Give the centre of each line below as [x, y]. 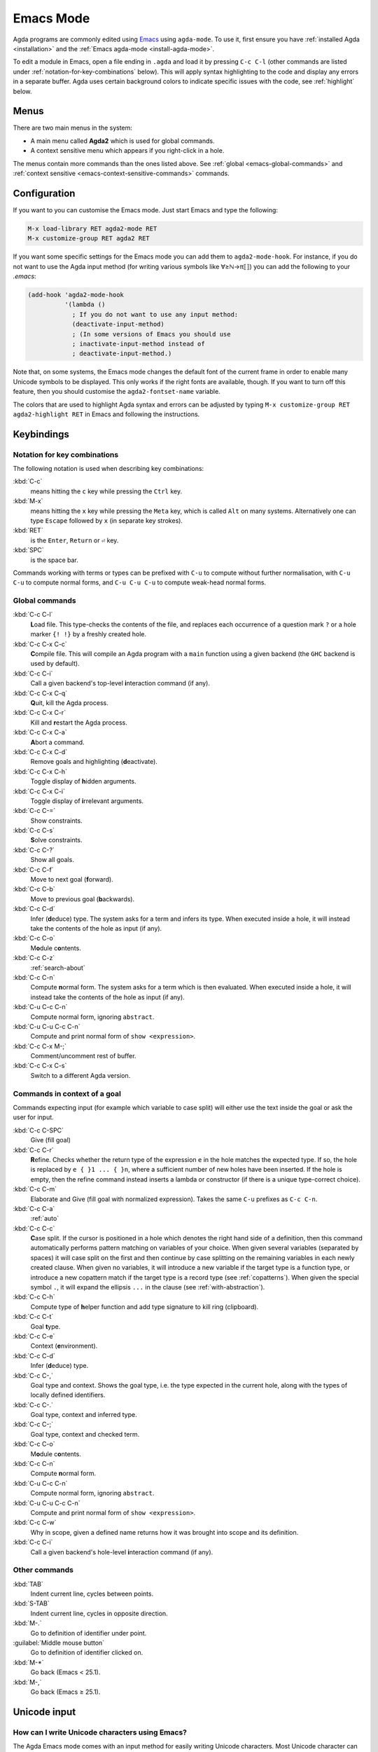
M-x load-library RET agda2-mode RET [92, 228]
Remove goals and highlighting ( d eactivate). [94, 762]
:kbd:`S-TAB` [31, 1603]
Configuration [44, 193]
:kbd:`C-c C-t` [33, 1317]
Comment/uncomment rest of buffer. [83, 1056]
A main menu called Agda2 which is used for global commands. [122, 141]
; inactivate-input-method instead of [139, 344]
